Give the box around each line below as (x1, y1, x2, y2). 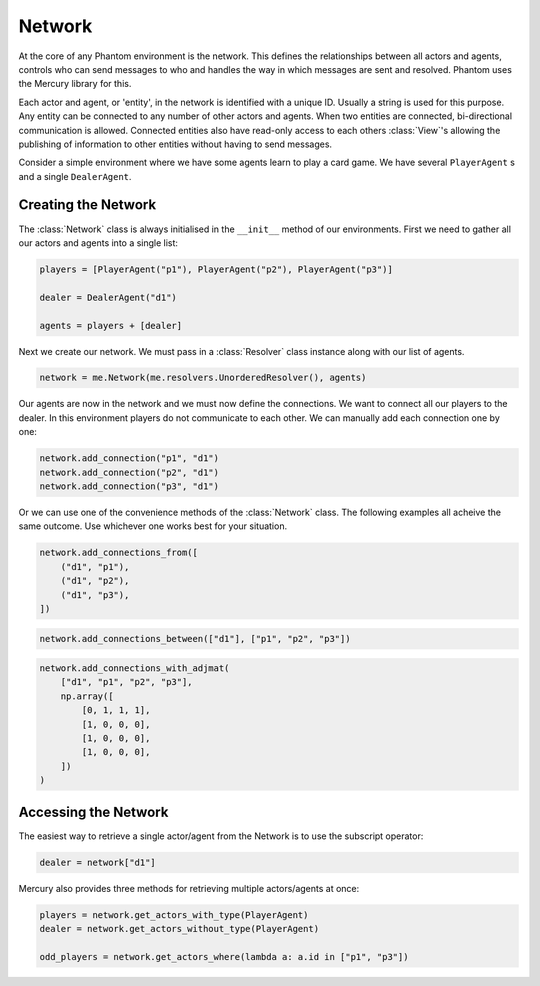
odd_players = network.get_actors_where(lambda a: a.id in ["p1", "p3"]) (39, 951, 409, 962)
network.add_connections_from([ (39, 547, 199, 559)
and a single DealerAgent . (18, 170, 132, 182)
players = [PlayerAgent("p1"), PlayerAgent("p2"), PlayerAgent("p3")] (39, 263, 394, 275)
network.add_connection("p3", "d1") (39, 481, 220, 492)
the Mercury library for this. (18, 78, 132, 90)
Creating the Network (18, 196, 157, 214)
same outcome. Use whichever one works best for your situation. (18, 520, 288, 532)
